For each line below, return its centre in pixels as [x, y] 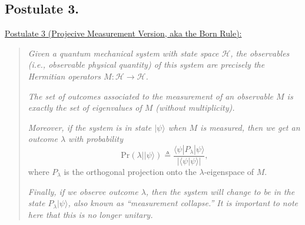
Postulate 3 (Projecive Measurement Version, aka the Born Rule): [123, 33]
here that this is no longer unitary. [90, 214]
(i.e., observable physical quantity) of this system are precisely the [146, 64]
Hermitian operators [64, 76]
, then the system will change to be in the [220, 191]
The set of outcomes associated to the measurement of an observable [150, 96]
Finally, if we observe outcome [83, 191]
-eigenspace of [229, 171]
